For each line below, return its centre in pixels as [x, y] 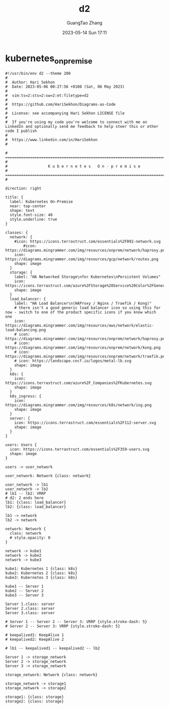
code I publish [21, 131]
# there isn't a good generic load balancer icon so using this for [88, 308]
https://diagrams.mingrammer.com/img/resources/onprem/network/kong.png [83, 348]
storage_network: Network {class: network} [52, 675]
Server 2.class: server [30, 609]
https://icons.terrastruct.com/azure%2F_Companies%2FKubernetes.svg [78, 383]
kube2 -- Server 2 [24, 591]
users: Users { [21, 445]
